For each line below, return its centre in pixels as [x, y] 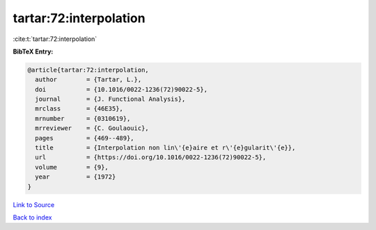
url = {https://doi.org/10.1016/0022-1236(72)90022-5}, [151, 157]
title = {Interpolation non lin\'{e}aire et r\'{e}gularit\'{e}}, [165, 148]
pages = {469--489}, [85, 138]
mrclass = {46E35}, [79, 109]
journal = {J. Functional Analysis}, [110, 99]
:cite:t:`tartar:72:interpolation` [55, 39]
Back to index [32, 217]
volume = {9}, [72, 167]
